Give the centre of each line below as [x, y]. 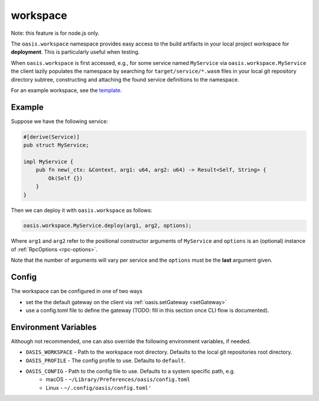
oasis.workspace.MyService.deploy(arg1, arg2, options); [108, 226]
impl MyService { [48, 162]
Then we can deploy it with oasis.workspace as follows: [82, 210]
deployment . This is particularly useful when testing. [75, 52]
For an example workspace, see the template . [66, 90]
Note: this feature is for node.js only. [55, 33]
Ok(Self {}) [65, 178]
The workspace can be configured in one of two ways [77, 291]
